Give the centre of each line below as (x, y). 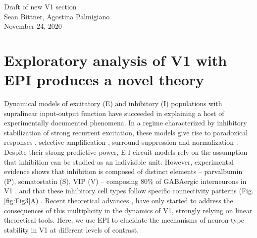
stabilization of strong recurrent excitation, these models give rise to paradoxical (126, 132)
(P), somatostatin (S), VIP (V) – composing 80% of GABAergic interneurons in (125, 181)
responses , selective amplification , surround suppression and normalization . (121, 142)
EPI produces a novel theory (104, 80)
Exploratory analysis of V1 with (116, 60)
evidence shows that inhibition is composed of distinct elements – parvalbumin (123, 171)
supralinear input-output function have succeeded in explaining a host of (114, 113)
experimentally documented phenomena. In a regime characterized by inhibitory (126, 123)
